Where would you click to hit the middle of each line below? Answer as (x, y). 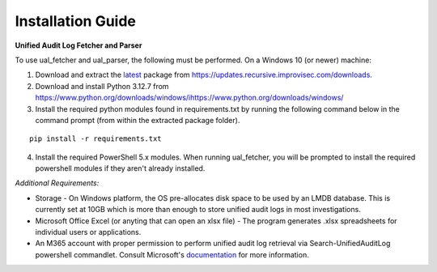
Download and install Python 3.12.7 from (102, 86)
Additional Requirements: (57, 183)
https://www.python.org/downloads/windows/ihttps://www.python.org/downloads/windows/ (189, 98)
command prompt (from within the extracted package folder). (138, 120)
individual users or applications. (88, 232)
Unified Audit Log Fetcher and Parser (78, 45)
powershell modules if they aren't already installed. (120, 168)
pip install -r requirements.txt (95, 139)
